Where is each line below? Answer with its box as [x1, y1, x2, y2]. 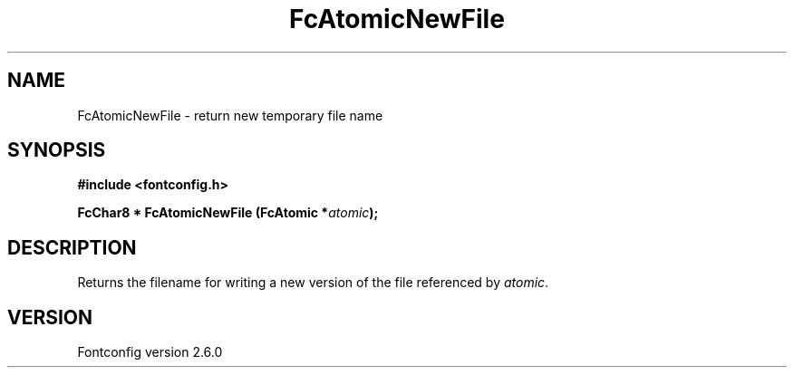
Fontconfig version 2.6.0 [77, 344, 223, 361]
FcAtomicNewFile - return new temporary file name [77, 107, 383, 123]
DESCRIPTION [7, 236, 137, 259]
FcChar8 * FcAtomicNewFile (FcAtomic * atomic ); [77, 205, 379, 221]
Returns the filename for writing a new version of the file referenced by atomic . [77, 274, 549, 291]
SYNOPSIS [7, 139, 106, 162]
